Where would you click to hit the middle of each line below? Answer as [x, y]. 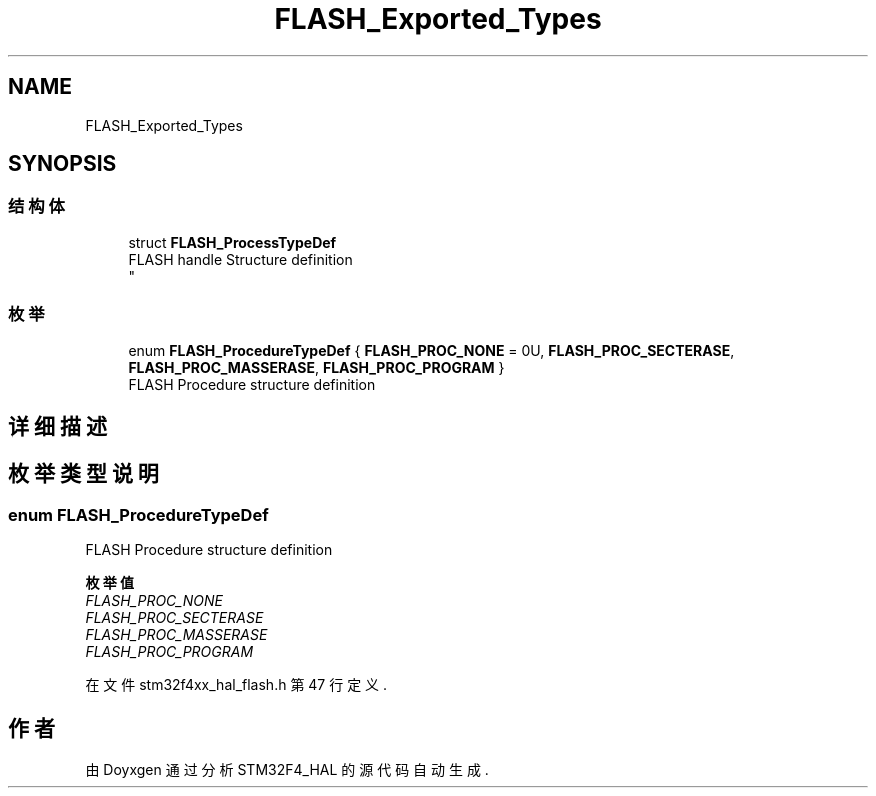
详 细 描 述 [57, 426]
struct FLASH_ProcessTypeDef [232, 242]
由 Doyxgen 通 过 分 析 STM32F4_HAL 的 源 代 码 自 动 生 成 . [287, 770]
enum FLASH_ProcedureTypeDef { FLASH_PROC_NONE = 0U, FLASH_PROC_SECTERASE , [431, 350]
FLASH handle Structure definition [240, 259]
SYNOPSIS [62, 164]
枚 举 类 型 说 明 [83, 474]
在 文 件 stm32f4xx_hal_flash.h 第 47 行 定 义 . [236, 685]
